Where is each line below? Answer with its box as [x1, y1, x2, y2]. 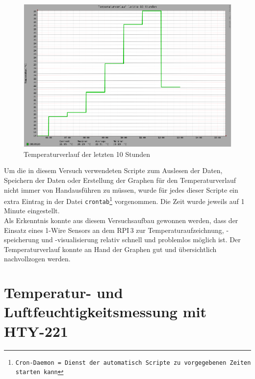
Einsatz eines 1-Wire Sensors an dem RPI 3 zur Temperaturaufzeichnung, [4, 225, 224, 235]
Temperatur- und [4, 282, 123, 303]
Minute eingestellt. [4, 205, 60, 216]
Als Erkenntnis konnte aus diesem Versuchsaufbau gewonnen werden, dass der [4, 215, 238, 226]
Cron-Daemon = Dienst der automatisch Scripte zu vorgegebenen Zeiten [15, 359, 251, 366]
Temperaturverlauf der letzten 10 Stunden [24, 149, 151, 159]
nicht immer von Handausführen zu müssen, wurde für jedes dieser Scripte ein [4, 184, 238, 195]
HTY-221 [4, 321, 68, 341]
